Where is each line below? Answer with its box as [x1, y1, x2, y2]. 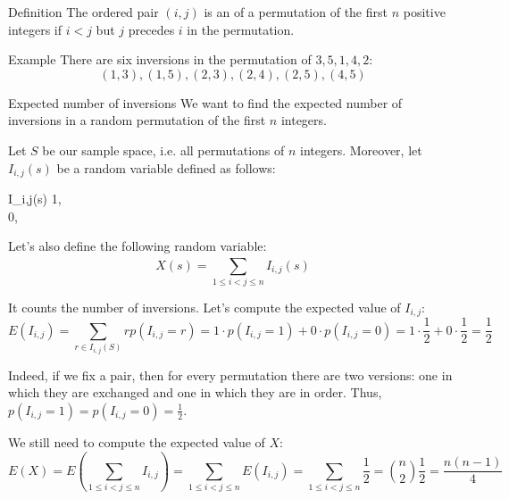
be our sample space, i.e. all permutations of [42, 140, 285, 159]
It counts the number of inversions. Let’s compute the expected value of [8, 297, 401, 316]
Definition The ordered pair [8, 3, 159, 21]
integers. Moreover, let [300, 140, 422, 159]
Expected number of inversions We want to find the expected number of [8, 93, 403, 112]
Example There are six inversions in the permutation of [8, 50, 312, 69]
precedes [128, 20, 175, 38]
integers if [8, 20, 63, 38]
